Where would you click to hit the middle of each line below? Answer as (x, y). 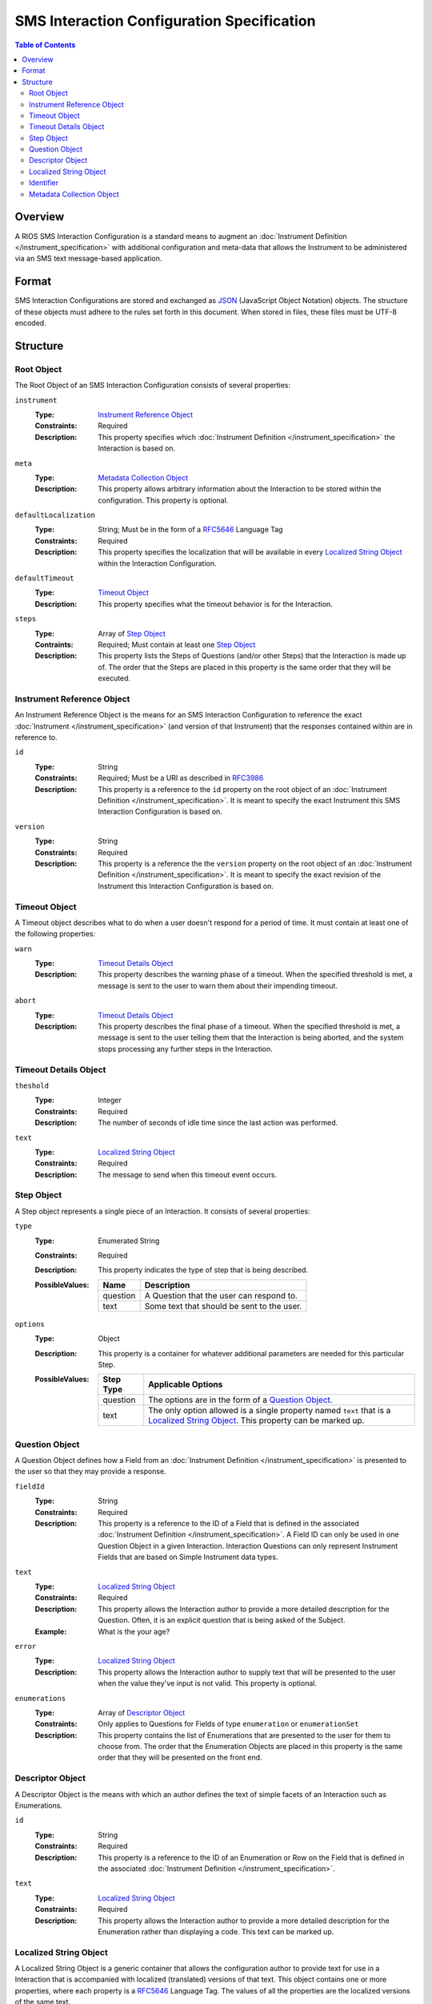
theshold (32, 1085)
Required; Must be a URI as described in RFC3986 (181, 778)
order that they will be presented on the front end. (180, 1758)
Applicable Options (186, 1384)
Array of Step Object (132, 633)
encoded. (31, 323)
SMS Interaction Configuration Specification (165, 21)
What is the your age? (134, 1631)
